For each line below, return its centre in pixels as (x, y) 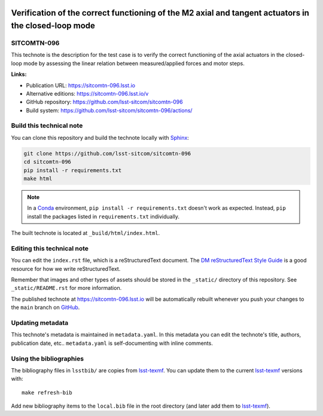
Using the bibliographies (47, 359)
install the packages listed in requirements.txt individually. (103, 216)
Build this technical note (47, 126)
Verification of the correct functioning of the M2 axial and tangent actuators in (160, 13)
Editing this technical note (50, 248)
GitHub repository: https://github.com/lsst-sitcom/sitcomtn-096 (104, 102)
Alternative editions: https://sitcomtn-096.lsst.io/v (87, 93)
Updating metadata (40, 323)
